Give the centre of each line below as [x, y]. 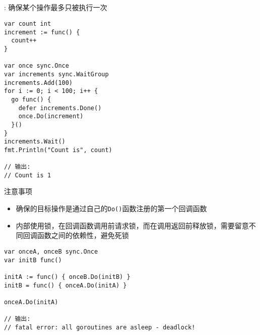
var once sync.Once [37, 66]
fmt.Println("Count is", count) [58, 150]
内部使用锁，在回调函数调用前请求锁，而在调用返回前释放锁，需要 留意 [132, 225]
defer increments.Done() [60, 108]
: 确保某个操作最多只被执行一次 [56, 7]
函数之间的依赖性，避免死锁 [83, 235]
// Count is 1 [28, 175]
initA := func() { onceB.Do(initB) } [67, 277]
